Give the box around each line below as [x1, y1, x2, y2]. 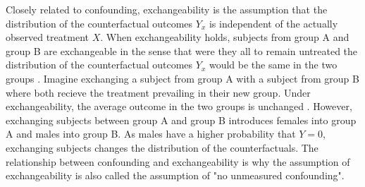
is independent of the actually [209, 16, 338, 30]
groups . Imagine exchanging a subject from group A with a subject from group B [6, 71, 359, 85]
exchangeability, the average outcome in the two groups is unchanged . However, [6, 99, 352, 114]
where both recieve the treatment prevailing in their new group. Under [6, 85, 311, 99]
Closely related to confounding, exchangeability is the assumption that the [6, 2, 328, 16]
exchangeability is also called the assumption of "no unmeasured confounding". [6, 168, 345, 183]
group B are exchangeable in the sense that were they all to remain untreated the [6, 43, 358, 58]
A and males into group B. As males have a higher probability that [6, 126, 296, 141]
